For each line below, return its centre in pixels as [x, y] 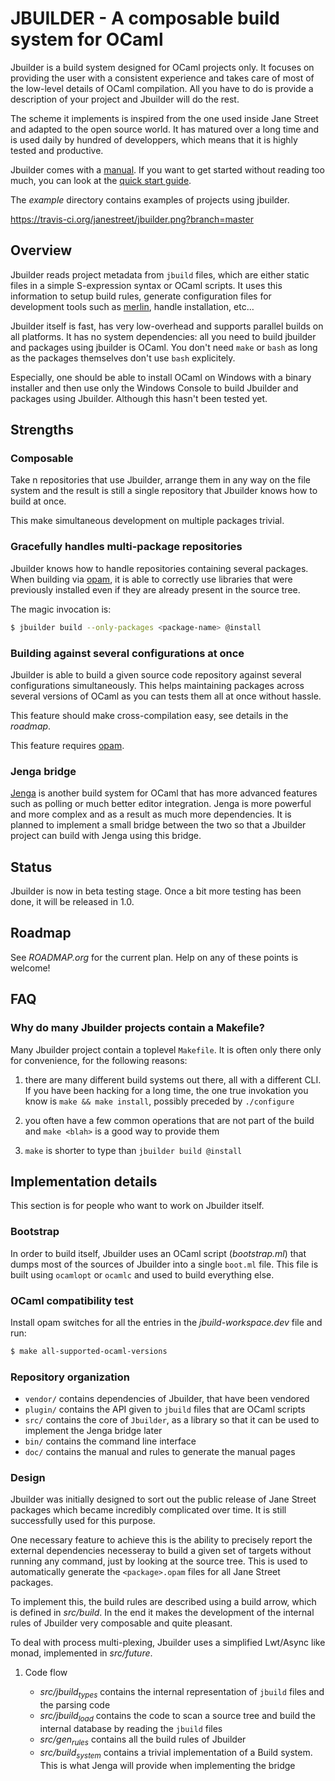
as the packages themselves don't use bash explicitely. [123, 358]
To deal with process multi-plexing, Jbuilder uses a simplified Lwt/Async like [168, 1643]
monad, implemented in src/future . [81, 1653]
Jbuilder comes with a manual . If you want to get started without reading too [167, 169]
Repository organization [70, 1377]
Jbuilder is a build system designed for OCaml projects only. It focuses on [162, 67]
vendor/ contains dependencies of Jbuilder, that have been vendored [167, 1399]
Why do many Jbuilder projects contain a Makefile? [138, 1028]
